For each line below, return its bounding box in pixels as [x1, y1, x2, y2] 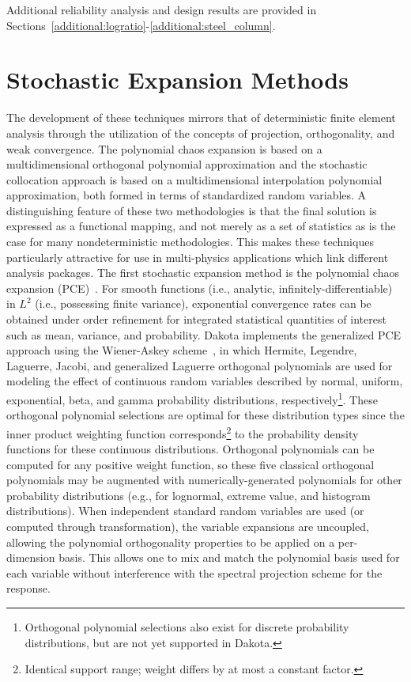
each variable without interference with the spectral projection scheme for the [6, 564, 383, 581]
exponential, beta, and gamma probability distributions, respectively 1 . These [6, 389, 378, 407]
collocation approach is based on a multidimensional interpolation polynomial [6, 171, 383, 188]
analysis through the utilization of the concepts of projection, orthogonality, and [6, 124, 395, 141]
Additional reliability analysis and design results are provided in [6, 2, 317, 17]
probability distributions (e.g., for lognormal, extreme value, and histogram [6, 487, 371, 503]
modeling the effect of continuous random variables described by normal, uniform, [6, 373, 403, 389]
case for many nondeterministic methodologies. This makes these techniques [6, 233, 374, 250]
